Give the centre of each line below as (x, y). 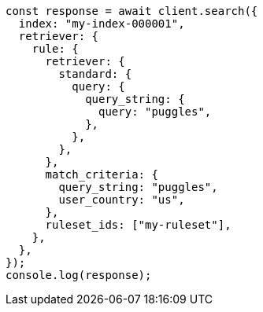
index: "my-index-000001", (102, 24)
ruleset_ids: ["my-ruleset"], (138, 225)
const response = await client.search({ (132, 11)
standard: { (95, 74)
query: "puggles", (155, 112)
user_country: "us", (122, 200)
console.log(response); (79, 275)
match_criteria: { (102, 174)
